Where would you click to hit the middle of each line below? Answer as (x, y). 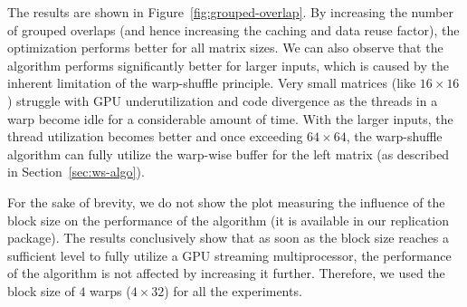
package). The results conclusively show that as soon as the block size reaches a (228, 238)
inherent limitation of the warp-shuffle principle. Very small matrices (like (212, 83)
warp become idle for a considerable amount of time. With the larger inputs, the (230, 118)
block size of (41, 290)
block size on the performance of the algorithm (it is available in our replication (229, 220)
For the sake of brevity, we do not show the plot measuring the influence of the (226, 201)
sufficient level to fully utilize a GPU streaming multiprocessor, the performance (229, 255)
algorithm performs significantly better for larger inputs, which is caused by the (228, 65)
